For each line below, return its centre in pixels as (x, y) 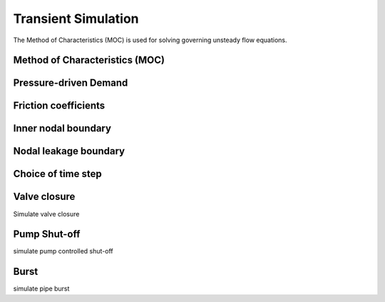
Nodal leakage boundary (69, 151)
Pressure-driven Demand (71, 83)
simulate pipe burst (41, 288)
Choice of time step (58, 174)
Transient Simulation (76, 19)
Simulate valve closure (46, 213)
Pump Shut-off (47, 235)
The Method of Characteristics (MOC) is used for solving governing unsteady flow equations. (150, 40)
